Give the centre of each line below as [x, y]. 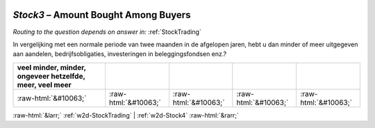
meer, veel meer [44, 84]
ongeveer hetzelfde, [51, 76]
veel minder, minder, [51, 67]
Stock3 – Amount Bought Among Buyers [102, 15]
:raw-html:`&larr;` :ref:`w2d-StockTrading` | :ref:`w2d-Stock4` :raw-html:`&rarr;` [126, 115]
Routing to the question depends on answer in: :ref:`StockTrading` [107, 32]
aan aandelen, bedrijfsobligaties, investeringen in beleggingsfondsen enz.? [120, 54]
